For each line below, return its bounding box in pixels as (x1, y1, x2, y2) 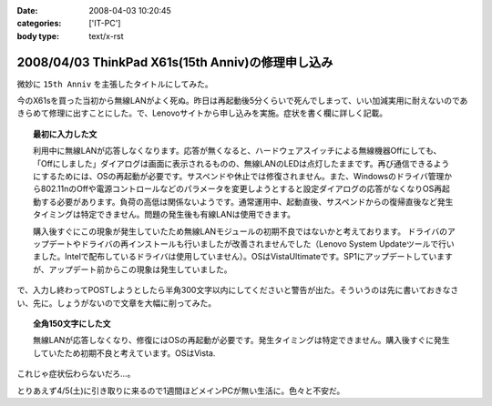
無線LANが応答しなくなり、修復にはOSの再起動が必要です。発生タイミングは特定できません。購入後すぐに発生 (33, 335, 450, 346)
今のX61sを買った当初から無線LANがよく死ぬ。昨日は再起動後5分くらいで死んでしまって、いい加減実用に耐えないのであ (16, 96, 468, 107)
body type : (16, 30, 59, 41)
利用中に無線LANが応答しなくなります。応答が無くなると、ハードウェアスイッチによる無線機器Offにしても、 (33, 146, 442, 157)
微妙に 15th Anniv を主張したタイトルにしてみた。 (16, 78, 213, 89)
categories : (16, 18, 62, 29)
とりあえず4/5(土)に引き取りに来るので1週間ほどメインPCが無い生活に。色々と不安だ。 (16, 385, 345, 396)
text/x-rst (88, 30, 124, 41)
